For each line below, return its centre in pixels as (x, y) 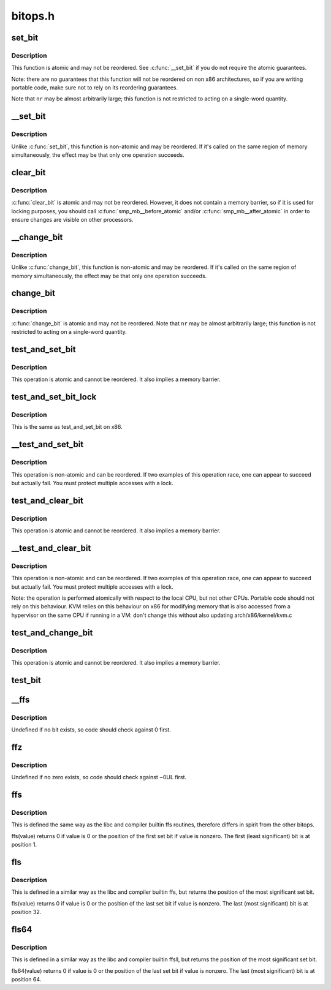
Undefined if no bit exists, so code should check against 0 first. (91, 730)
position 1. (24, 845)
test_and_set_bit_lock (54, 397)
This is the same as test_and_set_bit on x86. (67, 427)
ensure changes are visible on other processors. (73, 219)
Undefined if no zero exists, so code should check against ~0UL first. (99, 777)
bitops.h (33, 16)
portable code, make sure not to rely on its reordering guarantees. (94, 88)
